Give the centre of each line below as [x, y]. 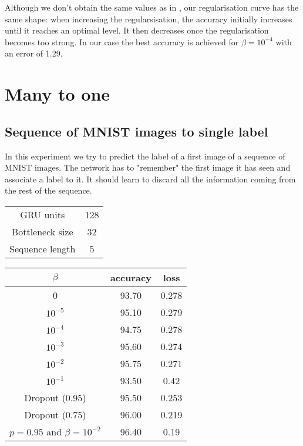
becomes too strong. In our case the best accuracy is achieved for [122, 41]
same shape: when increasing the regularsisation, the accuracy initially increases [149, 19]
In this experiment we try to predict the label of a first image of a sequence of [145, 156]
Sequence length [43, 248]
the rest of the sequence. [48, 190]
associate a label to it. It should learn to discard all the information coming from [150, 179]
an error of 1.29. [34, 53]
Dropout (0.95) [55, 397]
